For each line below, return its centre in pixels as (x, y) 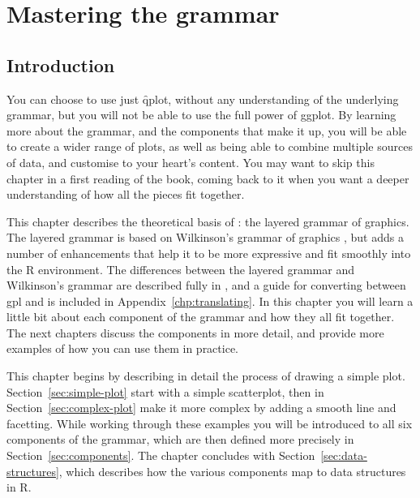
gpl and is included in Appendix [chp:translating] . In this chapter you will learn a (210, 301)
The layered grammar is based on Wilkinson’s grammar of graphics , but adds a (205, 237)
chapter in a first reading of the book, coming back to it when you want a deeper (208, 178)
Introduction (61, 64)
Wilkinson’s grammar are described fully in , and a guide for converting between (206, 285)
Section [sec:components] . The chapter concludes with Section (161, 455)
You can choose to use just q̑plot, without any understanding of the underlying (203, 99)
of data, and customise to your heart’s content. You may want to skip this (191, 162)
